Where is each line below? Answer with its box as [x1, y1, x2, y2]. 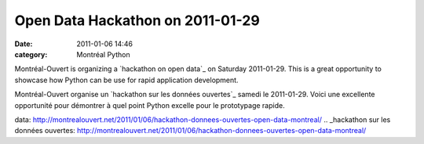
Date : [14, 39, 33, 49]
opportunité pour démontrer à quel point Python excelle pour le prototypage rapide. [14, 100, 286, 110]
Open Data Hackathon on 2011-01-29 [14, 12, 261, 29]
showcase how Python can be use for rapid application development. [14, 75, 239, 85]
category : [14, 49, 48, 59]
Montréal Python [76, 49, 130, 59]
